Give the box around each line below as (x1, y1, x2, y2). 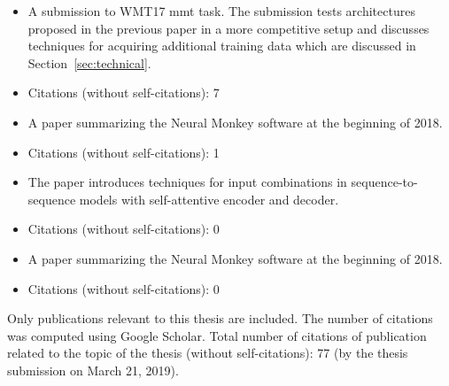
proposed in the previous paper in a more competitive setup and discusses (27, 19, 430, 37)
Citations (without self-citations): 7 (27, 83, 220, 102)
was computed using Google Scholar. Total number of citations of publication (7, 326, 427, 344)
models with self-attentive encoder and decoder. (79, 189, 339, 208)
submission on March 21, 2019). (7, 360, 179, 379)
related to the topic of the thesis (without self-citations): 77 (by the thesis (7, 344, 408, 362)
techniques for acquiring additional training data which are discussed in (27, 36, 416, 55)
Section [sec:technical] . (27, 53, 151, 72)
